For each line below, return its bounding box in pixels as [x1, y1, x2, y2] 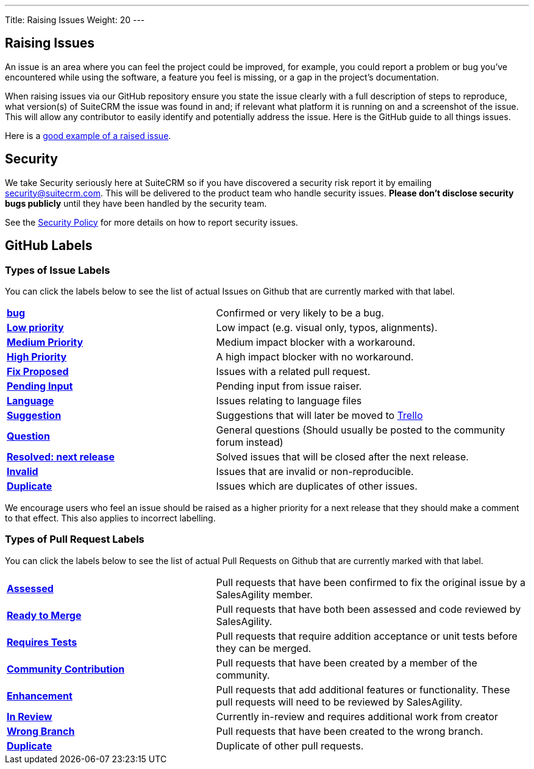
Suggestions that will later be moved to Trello [216, 409, 423, 421]
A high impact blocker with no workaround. [216, 350, 414, 363]
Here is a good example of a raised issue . [5, 130, 171, 141]
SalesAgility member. [216, 588, 313, 601]
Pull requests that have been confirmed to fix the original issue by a [216, 576, 525, 588]
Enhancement [7, 689, 73, 702]
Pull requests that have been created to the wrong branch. [216, 724, 483, 737]
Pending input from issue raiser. [216, 379, 362, 392]
